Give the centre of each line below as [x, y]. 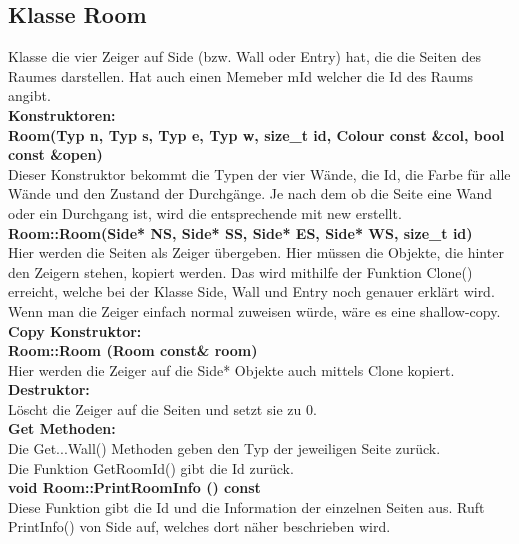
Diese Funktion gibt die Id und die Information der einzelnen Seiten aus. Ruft [246, 506]
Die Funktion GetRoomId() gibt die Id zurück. [151, 467]
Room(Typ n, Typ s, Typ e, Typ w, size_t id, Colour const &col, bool [256, 134]
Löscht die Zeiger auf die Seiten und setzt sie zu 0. [162, 408]
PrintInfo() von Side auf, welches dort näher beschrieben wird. [199, 526]
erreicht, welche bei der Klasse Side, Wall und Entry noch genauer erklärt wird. [251, 291]
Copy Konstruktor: [75, 330]
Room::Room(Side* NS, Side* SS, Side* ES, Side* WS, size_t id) [240, 232]
